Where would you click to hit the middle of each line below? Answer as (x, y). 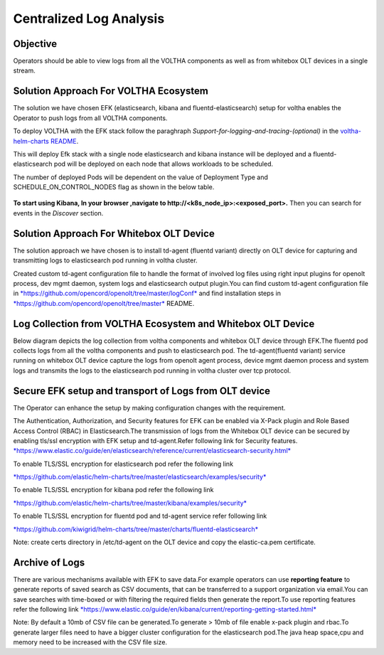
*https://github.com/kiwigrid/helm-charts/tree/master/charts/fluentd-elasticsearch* (136, 529)
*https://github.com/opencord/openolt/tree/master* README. (104, 303)
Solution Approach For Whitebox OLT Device (114, 234)
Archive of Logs (49, 562)
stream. (24, 70)
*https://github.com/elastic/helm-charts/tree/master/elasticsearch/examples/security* (140, 477)
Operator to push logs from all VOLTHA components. (90, 118)
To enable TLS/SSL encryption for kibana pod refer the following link (113, 490)
